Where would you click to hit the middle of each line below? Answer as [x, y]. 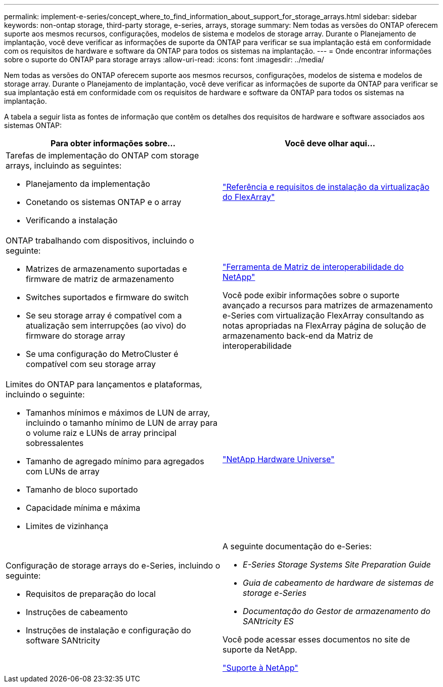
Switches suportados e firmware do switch [107, 297]
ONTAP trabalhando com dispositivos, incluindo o [100, 240]
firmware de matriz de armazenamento [100, 279]
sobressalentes [55, 443]
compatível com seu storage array [91, 364]
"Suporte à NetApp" [260, 668]
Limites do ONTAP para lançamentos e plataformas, [104, 384]
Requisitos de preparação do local [91, 594]
